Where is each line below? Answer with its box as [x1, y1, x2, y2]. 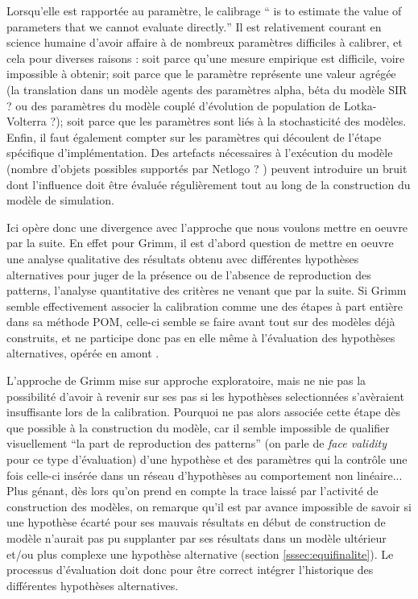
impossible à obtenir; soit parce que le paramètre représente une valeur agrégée [6, 65, 396, 82]
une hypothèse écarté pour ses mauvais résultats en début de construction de [6, 514, 386, 531]
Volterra [6, 113, 47, 130]
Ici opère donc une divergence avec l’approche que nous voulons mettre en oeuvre [6, 218, 408, 235]
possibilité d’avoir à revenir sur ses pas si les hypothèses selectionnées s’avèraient [6, 387, 404, 404]
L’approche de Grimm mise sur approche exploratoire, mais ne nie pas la [6, 372, 366, 389]
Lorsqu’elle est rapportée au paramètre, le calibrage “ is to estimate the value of [6, 2, 402, 19]
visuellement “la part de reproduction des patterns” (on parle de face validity [6, 435, 387, 452]
